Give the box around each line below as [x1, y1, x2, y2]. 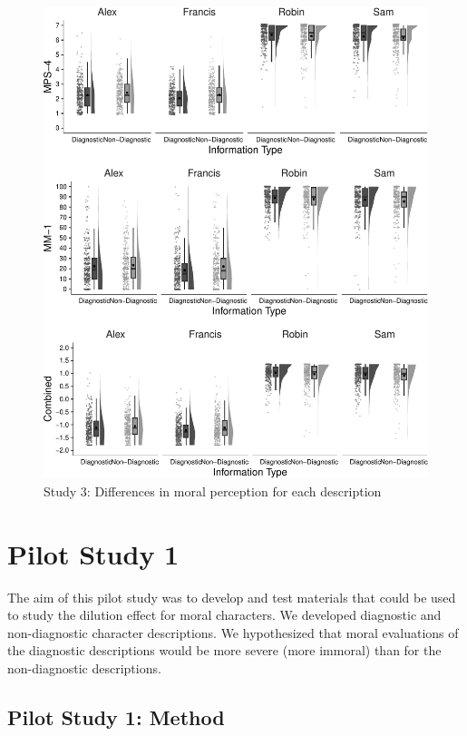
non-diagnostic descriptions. [7, 659, 161, 678]
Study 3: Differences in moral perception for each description [44, 481, 382, 500]
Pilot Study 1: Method [7, 703, 225, 731]
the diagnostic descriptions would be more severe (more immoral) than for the [7, 641, 442, 660]
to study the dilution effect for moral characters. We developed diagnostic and [7, 605, 442, 624]
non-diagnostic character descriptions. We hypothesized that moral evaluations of [7, 623, 459, 642]
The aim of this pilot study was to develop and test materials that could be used [7, 587, 456, 606]
